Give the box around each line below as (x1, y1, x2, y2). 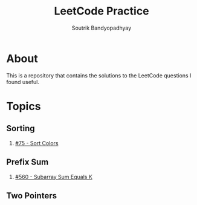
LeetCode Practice (54, 4, 149, 18)
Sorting (6, 123, 35, 134)
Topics (6, 99, 41, 113)
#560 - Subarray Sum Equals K (15, 173, 92, 180)
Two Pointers (6, 190, 57, 201)
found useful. (6, 78, 39, 85)
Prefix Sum (6, 157, 49, 168)
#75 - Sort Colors (15, 139, 59, 146)
